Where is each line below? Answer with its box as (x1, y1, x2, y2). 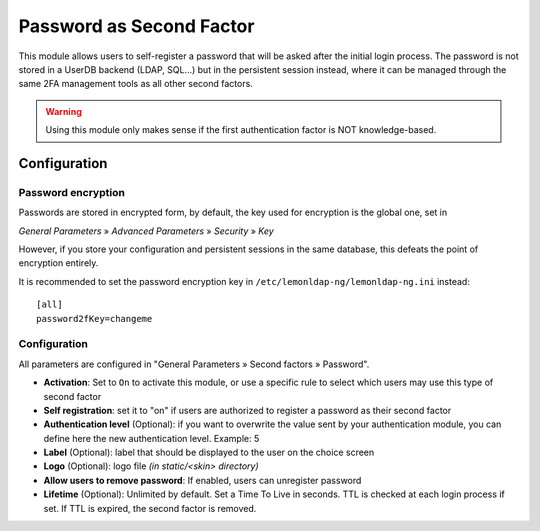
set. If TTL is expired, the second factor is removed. (43, 502, 257, 514)
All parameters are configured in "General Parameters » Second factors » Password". (18, 358, 370, 370)
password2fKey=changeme (36, 313, 153, 324)
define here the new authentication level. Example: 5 (43, 432, 260, 444)
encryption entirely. (18, 257, 99, 269)
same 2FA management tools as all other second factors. (18, 78, 254, 90)
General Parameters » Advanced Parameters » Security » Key (18, 225, 274, 237)
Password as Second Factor (18, 15, 255, 37)
